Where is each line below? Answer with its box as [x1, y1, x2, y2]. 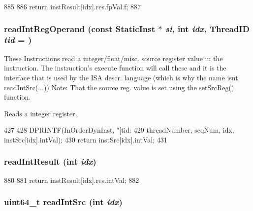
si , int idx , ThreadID [165, 22, 250, 35]
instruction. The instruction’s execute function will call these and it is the [4, 63, 226, 73]
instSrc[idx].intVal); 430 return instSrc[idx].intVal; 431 [4, 134, 167, 144]
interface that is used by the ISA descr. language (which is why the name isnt [4, 72, 238, 82]
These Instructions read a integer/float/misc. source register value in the [4, 53, 223, 63]
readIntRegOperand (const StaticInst [4, 22, 155, 35]
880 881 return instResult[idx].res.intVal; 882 [4, 175, 139, 185]
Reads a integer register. [4, 108, 77, 118]
